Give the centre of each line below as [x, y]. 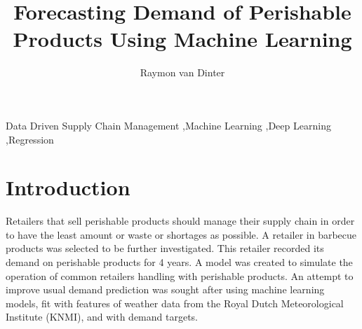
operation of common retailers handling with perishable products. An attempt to [180, 275]
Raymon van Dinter [182, 72]
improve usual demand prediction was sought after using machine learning [165, 289]
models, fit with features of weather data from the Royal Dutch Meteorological [175, 303]
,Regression [30, 139]
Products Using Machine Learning [182, 39]
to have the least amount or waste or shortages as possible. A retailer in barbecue [181, 234]
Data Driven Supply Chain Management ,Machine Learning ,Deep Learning [168, 125]
